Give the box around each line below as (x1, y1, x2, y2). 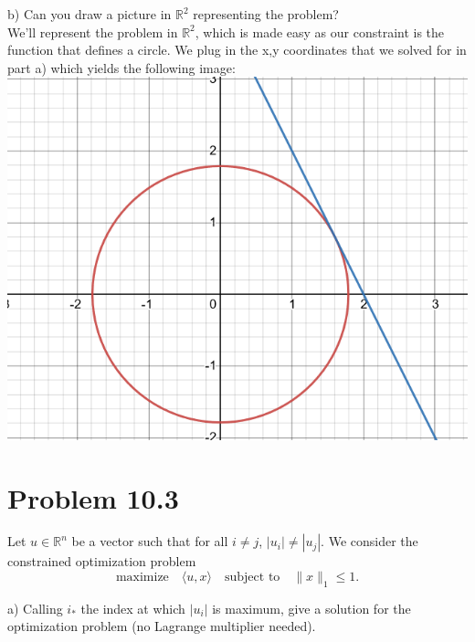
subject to (225, 571, 280, 584)
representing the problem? (193, 5, 339, 23)
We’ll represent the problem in (7, 22, 178, 41)
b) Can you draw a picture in (7, 5, 172, 23)
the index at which (80, 598, 185, 617)
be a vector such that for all (71, 531, 228, 551)
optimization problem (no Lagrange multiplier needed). (7, 616, 316, 636)
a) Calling (7, 598, 63, 617)
